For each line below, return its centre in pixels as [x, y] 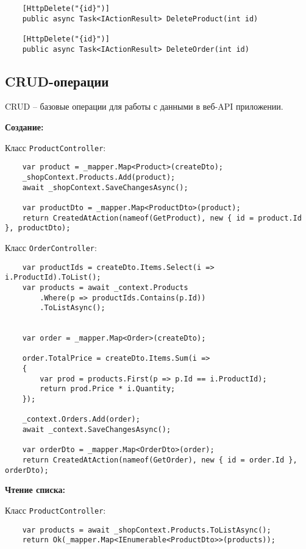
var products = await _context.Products [105, 287]
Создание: [24, 127]
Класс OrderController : [51, 247]
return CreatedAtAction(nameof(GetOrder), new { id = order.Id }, [160, 460]
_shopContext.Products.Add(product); [99, 177]
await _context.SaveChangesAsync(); [97, 430]
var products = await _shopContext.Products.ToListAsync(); [147, 530]
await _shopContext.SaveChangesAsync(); [105, 187]
